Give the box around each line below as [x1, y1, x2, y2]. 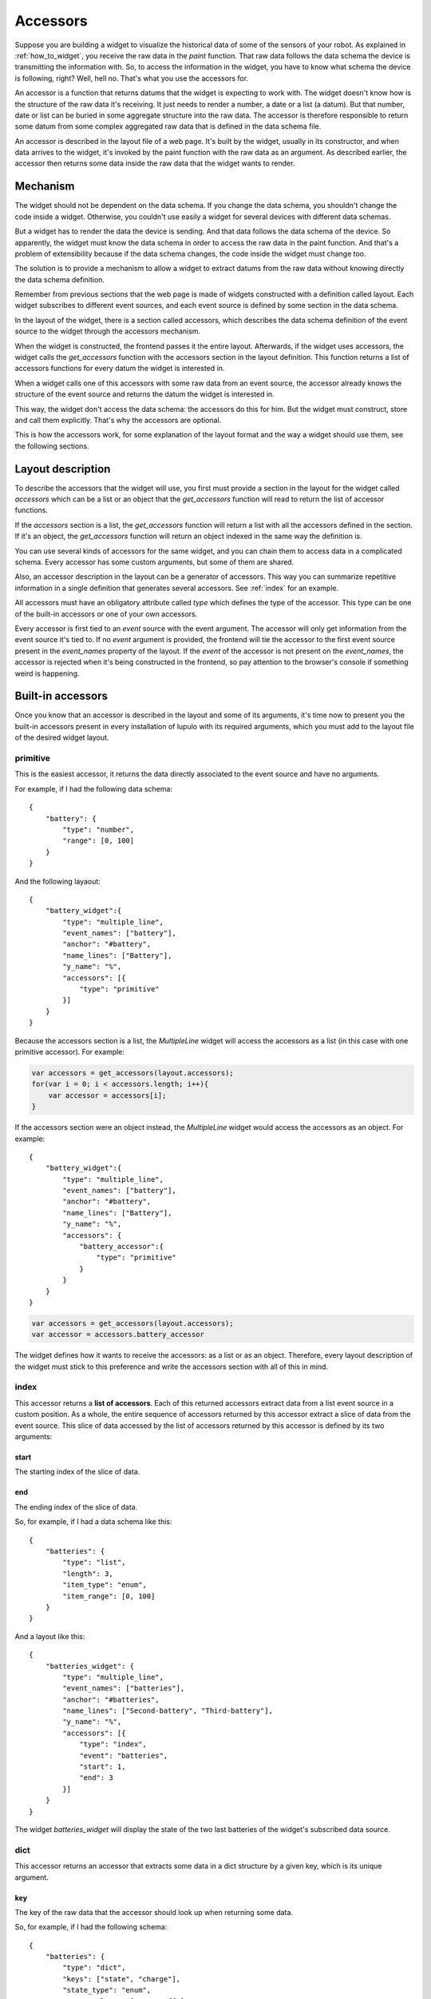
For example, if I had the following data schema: [14, 784, 173, 793]
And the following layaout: [14, 876, 101, 886]
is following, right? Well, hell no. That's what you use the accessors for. [14, 73, 249, 83]
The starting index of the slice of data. [14, 1467, 140, 1477]
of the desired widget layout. [14, 732, 109, 743]
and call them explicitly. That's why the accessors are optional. [14, 416, 222, 425]
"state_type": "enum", [62, 1985, 152, 1995]
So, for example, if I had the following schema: [14, 1922, 168, 1932]
